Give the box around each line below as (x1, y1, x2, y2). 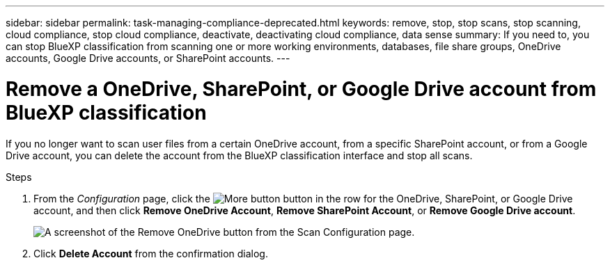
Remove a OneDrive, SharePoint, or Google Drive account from (6, 77, 597, 101)
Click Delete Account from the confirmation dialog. (33, 247, 268, 259)
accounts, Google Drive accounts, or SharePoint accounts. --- (6, 52, 290, 64)
